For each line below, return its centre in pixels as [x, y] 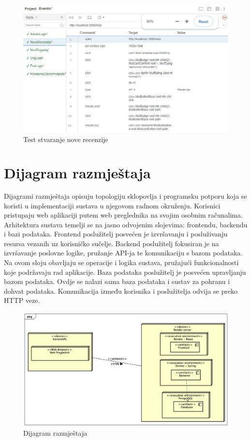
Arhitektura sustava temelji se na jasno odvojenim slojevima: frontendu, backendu [126, 224]
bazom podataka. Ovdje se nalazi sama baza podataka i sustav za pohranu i [117, 281]
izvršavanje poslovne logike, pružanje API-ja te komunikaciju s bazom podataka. [123, 253]
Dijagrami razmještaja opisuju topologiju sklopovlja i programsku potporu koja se [125, 196]
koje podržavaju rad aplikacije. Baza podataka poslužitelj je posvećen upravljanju [125, 272]
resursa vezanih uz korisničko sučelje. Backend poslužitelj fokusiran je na [111, 243]
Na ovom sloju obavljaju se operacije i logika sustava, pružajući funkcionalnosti [121, 262]
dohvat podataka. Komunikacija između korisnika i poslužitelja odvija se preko [121, 291]
